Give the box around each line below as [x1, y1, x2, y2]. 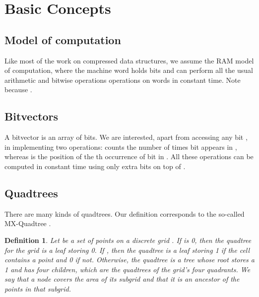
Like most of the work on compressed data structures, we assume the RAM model [4, 55, 254, 65]
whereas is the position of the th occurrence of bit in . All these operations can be [4, 151, 254, 162]
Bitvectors [4, 109, 59, 124]
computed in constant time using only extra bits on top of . [4, 161, 186, 171]
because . [4, 84, 32, 95]
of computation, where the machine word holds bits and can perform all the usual [4, 65, 253, 75]
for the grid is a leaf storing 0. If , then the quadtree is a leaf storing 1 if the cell [4, 244, 250, 255]
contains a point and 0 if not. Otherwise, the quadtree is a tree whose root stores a [4, 254, 255, 265]
